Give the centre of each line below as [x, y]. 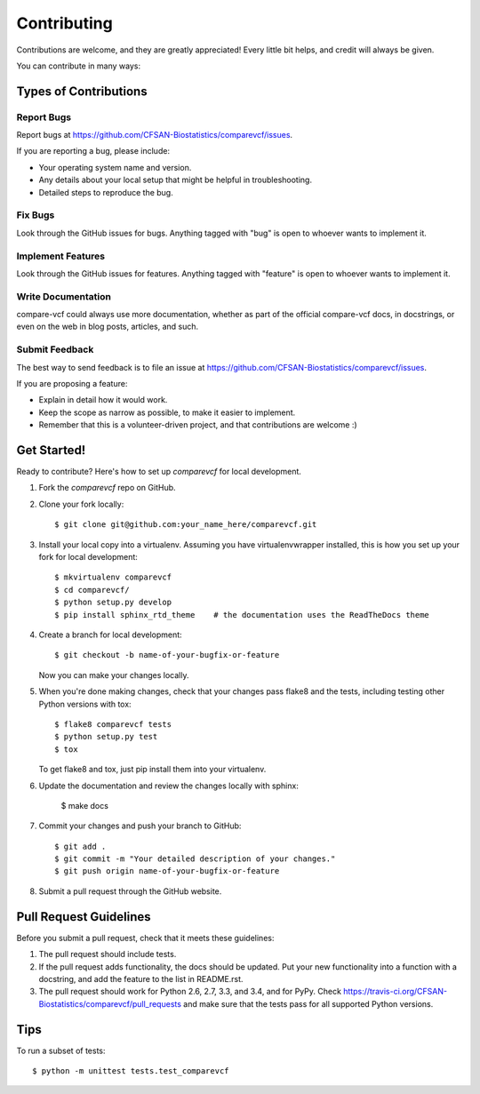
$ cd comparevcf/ [92, 590]
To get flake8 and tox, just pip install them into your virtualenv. [152, 770]
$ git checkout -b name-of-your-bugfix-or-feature [167, 655]
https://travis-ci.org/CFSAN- [396, 992]
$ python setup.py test [106, 737]
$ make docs [84, 805]
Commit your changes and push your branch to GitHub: [140, 826]
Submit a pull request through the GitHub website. [130, 891]
